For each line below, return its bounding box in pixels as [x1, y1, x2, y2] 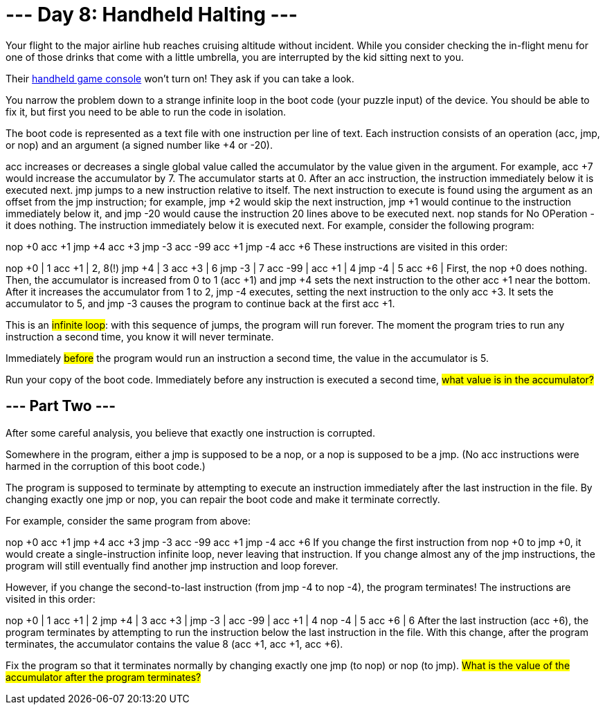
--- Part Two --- [6, 397, 116, 415]
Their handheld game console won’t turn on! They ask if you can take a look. [6, 72, 354, 84]
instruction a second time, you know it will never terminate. [6, 330, 274, 343]
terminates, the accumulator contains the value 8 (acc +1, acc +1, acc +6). [6, 637, 343, 650]
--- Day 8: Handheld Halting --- [6, 3, 298, 26]
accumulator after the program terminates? [6, 671, 201, 683]
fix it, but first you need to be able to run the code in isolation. [6, 105, 287, 118]
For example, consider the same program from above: [6, 514, 251, 527]
